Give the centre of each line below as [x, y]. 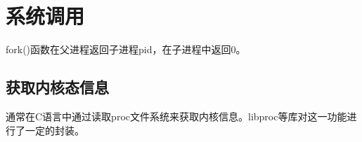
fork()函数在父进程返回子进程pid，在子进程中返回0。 [126, 49]
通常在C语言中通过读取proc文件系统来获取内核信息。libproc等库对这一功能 [176, 116]
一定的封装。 [54, 130]
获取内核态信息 [57, 87]
